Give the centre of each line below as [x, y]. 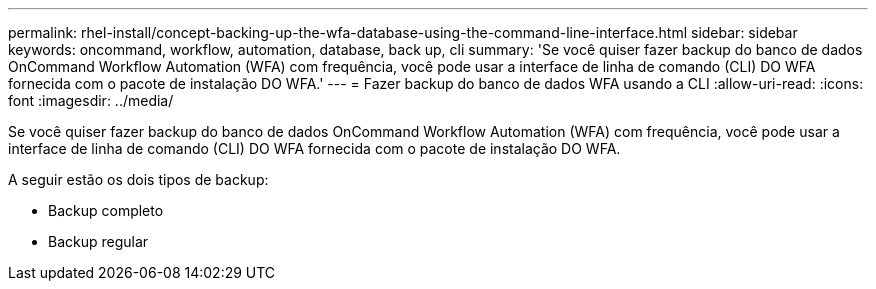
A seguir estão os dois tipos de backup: [138, 179]
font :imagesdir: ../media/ [91, 100]
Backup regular [98, 241]
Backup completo [106, 210]
